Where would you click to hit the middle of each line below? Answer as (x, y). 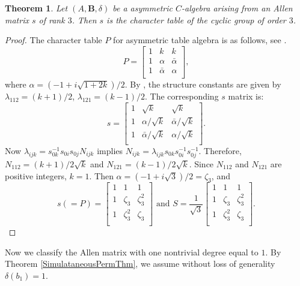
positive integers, (36, 175)
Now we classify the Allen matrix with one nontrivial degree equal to (132, 252)
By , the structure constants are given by (206, 84)
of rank (52, 19)
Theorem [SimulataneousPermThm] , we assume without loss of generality (140, 264)
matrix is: (246, 96)
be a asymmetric (142, 8)
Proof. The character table (54, 40)
